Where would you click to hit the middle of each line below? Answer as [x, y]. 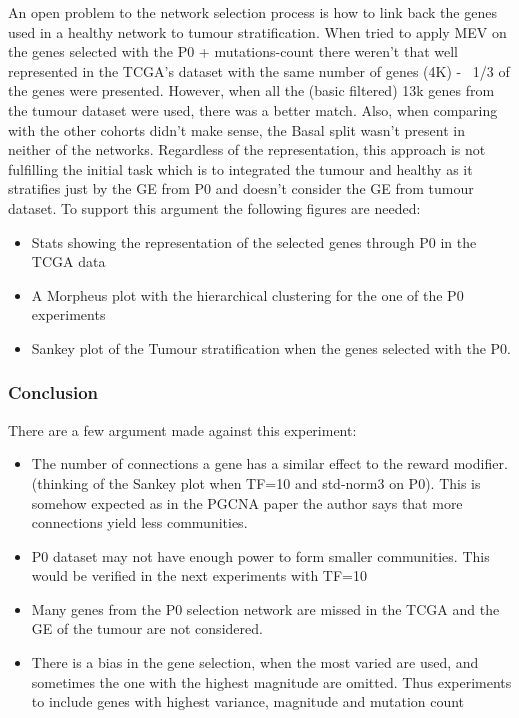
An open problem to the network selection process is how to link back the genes [252, 12]
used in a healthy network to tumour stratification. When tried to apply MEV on [257, 31]
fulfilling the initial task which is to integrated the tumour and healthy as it [240, 168]
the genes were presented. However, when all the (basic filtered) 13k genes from [251, 90]
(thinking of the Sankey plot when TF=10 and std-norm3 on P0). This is [256, 482]
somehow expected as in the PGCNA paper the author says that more [247, 502]
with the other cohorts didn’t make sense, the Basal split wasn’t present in [236, 129]
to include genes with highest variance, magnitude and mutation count [248, 701]
